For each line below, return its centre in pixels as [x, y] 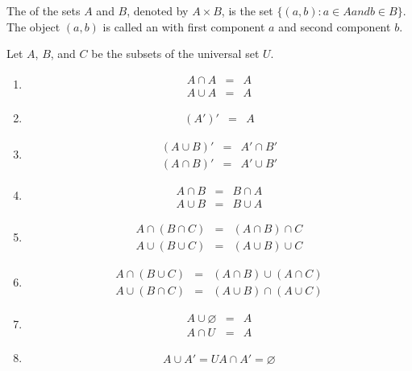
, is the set [247, 10]
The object [33, 26]
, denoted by [158, 10]
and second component [335, 26]
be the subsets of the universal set [175, 54]
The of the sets [44, 10]
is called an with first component [184, 26]
